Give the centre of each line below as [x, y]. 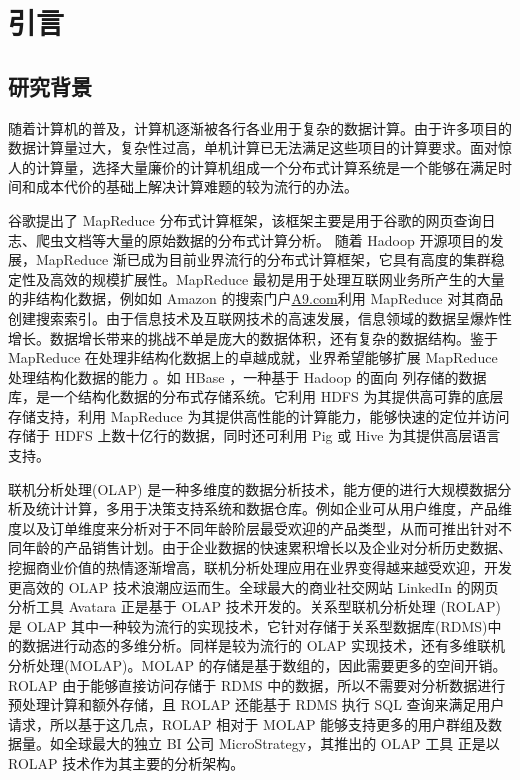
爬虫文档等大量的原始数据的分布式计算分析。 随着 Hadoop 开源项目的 [262, 239]
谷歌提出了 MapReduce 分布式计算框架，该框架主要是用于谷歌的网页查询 [245, 219]
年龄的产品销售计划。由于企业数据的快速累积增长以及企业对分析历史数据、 [266, 547]
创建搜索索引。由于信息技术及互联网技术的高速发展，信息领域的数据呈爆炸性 [260, 317]
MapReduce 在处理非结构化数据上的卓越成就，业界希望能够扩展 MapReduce [253, 357]
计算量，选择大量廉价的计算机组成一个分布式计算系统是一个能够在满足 [266, 166]
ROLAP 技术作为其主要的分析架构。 [126, 762]
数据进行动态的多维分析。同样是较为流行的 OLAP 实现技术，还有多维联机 [263, 645]
